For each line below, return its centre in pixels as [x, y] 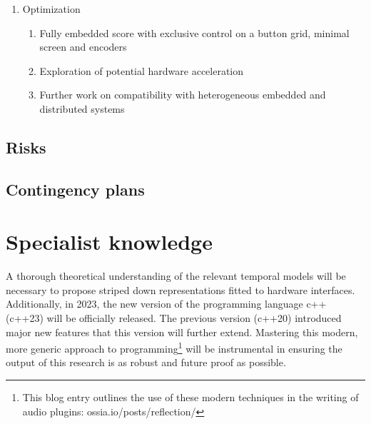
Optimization [51, 9]
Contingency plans [75, 189]
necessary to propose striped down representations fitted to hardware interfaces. [181, 289]
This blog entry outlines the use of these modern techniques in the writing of [190, 397]
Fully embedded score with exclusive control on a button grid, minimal [194, 32]
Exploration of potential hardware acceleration [142, 70]
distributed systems [82, 108]
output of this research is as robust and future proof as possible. [146, 362]
